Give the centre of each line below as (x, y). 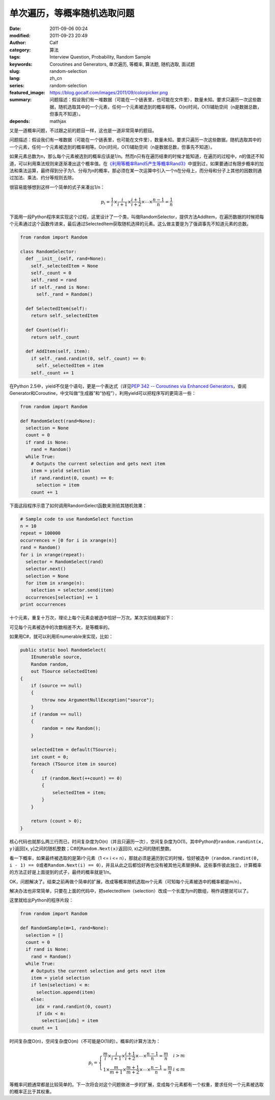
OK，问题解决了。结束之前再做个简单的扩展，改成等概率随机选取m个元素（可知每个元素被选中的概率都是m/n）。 (127, 881)
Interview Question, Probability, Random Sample (100, 57)
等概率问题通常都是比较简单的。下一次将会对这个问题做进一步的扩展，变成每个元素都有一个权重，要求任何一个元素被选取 (136, 1084)
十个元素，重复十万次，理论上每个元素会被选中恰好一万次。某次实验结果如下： (92, 618)
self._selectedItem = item (70, 366)
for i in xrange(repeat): (52, 555)
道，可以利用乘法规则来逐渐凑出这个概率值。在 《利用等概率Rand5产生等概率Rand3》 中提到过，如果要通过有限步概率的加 (137, 164)
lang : (15, 78)
